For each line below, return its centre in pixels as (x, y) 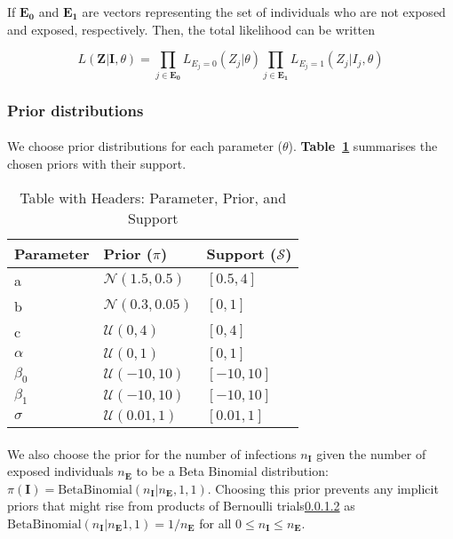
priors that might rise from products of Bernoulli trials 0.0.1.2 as (181, 506)
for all (215, 523)
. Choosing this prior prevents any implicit (323, 488)
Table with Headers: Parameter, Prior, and (153, 197)
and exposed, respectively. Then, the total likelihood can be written (191, 29)
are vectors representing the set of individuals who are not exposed (264, 12)
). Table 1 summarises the (363, 146)
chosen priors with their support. (97, 163)
